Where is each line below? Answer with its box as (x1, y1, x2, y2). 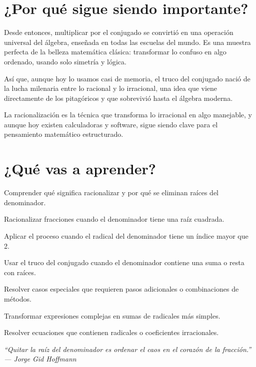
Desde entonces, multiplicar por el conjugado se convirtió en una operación (4, 27, 233, 37)
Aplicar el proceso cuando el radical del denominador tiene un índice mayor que (4, 230, 248, 241)
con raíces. (4, 267, 36, 277)
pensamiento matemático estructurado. (4, 129, 123, 139)
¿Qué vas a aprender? (4, 158, 156, 179)
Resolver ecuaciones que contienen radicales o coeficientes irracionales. (4, 327, 219, 338)
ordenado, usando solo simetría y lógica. (4, 56, 126, 66)
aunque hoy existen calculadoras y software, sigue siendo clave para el (4, 119, 218, 129)
